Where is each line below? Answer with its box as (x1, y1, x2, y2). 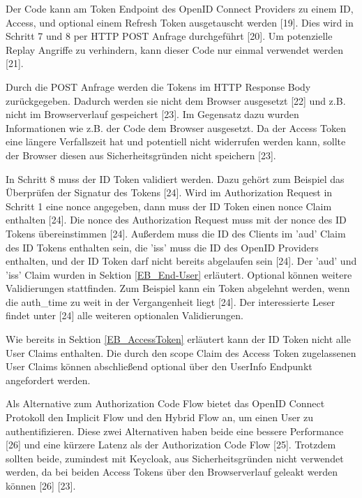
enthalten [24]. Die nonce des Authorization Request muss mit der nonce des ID (6, 212, 347, 227)
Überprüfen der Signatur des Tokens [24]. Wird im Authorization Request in (6, 185, 333, 200)
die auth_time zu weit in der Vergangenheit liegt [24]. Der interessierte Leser (6, 294, 335, 309)
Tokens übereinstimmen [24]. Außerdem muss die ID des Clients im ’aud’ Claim (6, 226, 346, 240)
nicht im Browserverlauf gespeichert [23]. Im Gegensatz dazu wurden (6, 107, 299, 122)
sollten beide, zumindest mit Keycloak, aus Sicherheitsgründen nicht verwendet (6, 451, 344, 465)
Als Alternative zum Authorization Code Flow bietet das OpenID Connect (6, 396, 325, 411)
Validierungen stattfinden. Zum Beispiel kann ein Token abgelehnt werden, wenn (6, 281, 350, 295)
